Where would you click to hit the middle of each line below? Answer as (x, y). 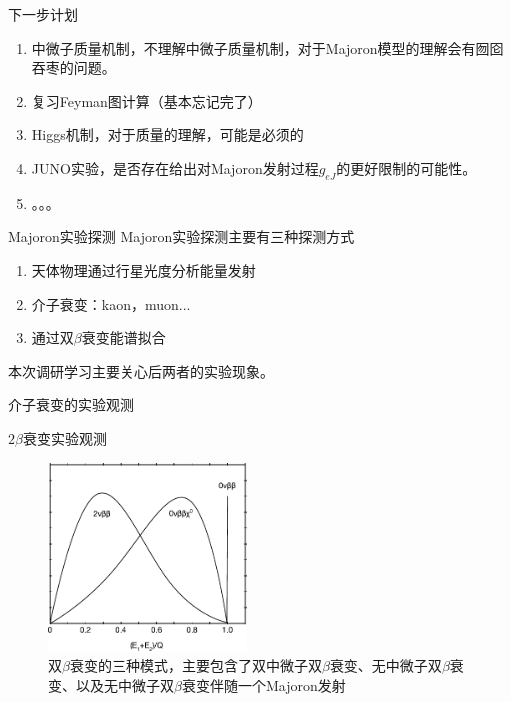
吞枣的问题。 (73, 67)
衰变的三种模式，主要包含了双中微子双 (195, 665)
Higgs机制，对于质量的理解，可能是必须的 (167, 134)
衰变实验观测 (64, 437)
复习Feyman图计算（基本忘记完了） (146, 100)
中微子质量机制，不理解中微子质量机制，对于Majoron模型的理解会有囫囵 (267, 47)
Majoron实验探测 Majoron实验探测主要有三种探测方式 (181, 236)
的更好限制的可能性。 (406, 167)
